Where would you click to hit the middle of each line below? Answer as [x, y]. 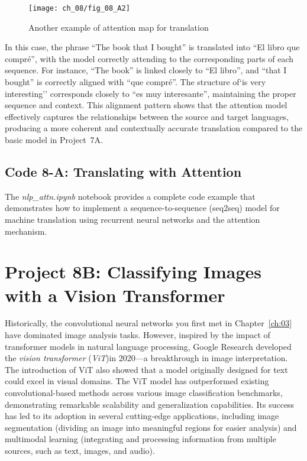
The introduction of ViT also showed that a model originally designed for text [146, 369]
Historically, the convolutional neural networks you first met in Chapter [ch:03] [148, 323]
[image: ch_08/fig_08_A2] [79, 8]
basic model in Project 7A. [54, 139]
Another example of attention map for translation [119, 27]
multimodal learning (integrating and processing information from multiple [140, 439]
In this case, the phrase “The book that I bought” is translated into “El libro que [152, 47]
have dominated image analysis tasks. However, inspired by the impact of [138, 335]
